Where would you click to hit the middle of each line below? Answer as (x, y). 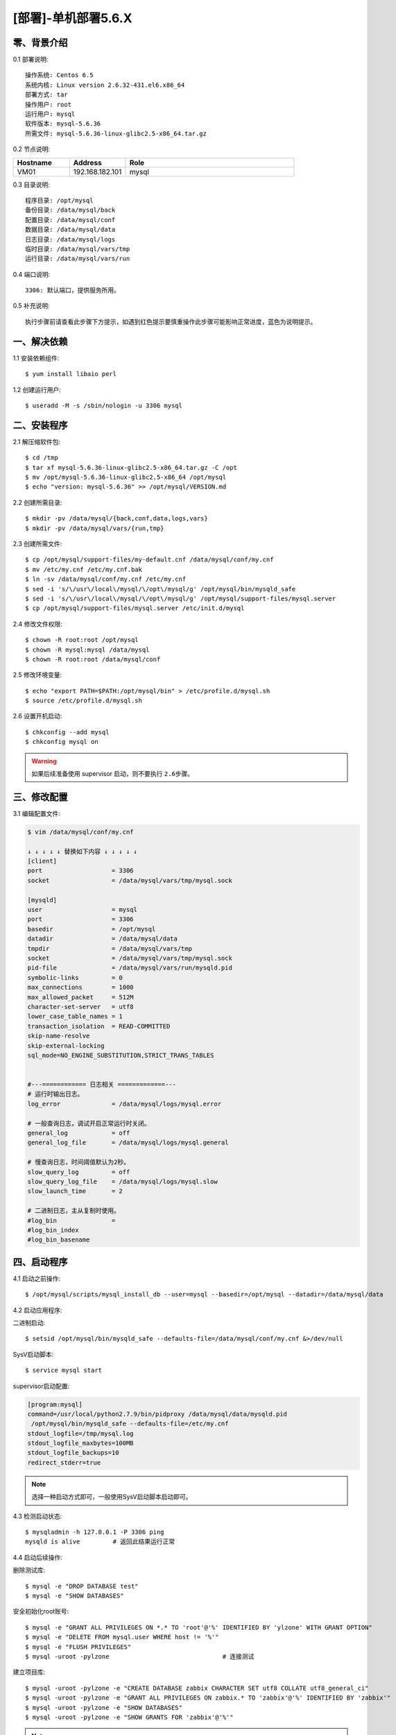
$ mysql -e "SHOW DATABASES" (75, 1596)
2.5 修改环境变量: (37, 675)
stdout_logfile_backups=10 (73, 1453)
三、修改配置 (40, 797)
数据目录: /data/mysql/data (70, 230)
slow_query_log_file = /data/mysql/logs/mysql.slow (122, 1181)
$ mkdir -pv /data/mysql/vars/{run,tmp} (95, 528)
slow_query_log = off (79, 1172)
